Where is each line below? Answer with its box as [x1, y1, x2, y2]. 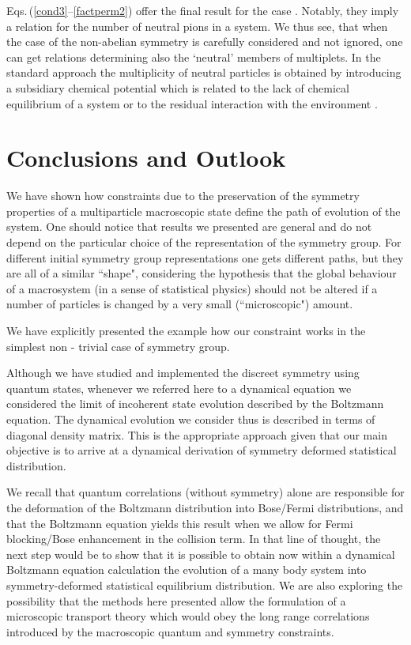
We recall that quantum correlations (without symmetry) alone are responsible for [6, 484, 405, 500]
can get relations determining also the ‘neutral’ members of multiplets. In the [6, 48, 381, 65]
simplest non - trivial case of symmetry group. [6, 338, 230, 354]
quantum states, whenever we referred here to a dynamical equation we [6, 379, 352, 396]
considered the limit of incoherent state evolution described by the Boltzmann [6, 395, 384, 412]
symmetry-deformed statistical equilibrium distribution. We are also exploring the [6, 576, 403, 593]
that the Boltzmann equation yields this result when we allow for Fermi [6, 515, 353, 531]
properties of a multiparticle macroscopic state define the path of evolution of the [6, 202, 401, 219]
